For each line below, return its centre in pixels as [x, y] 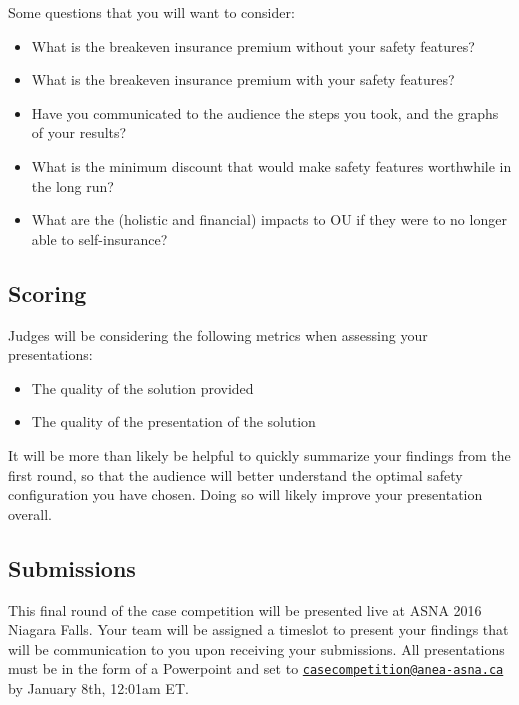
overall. [30, 513]
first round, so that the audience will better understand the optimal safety [235, 474]
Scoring [47, 292]
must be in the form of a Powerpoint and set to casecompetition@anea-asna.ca [256, 668]
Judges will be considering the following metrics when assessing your [218, 334]
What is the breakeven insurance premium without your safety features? [253, 45]
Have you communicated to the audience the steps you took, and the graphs [265, 112]
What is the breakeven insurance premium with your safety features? [243, 79]
